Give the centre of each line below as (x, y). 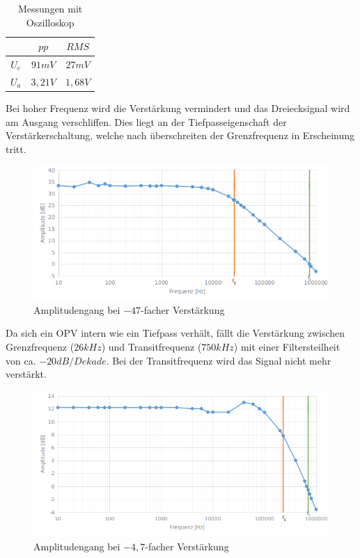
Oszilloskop (50, 22)
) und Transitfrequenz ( (151, 347)
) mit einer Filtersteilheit (287, 347)
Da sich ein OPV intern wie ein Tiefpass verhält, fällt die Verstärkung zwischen (175, 333)
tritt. (16, 149)
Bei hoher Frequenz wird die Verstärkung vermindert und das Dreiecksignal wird (178, 107)
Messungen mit (50, 8)
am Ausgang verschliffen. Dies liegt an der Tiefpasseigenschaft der (146, 121)
